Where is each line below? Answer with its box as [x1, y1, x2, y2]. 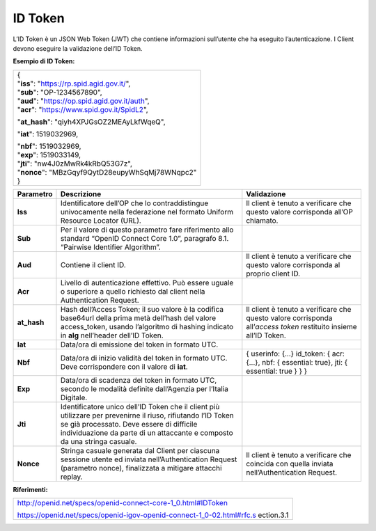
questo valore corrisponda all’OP [246, 207, 353, 216]
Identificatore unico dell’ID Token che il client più [60, 402, 220, 411]
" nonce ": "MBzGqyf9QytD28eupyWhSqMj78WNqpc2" [17, 167, 197, 177]
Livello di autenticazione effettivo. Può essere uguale [60, 278, 234, 287]
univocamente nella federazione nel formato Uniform [60, 207, 233, 216]
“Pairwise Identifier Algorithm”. [60, 242, 162, 252]
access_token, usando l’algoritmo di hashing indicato [60, 322, 234, 331]
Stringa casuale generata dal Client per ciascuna [60, 445, 220, 455]
